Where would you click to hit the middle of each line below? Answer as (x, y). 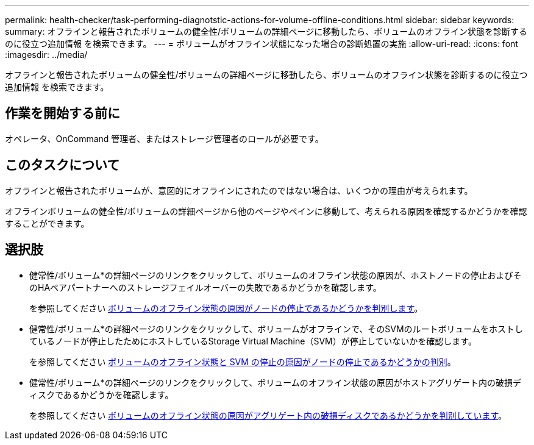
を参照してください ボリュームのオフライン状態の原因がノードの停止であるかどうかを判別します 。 (226, 308)
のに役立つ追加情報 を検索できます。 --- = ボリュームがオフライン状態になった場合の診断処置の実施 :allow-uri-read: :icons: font (262, 44)
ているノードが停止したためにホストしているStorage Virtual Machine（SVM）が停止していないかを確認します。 (253, 341)
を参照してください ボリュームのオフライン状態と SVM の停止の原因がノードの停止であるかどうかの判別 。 (243, 361)
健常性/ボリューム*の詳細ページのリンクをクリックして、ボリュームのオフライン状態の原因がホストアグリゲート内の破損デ (276, 382)
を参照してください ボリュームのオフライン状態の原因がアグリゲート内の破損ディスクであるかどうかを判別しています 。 (268, 415)
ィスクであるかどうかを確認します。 (101, 394)
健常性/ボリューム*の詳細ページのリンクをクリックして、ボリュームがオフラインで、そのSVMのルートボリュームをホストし (276, 329)
